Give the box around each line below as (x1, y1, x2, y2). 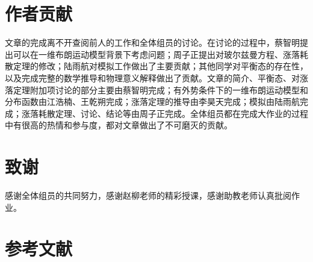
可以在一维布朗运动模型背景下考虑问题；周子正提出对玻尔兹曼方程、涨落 (13, 48, 300, 60)
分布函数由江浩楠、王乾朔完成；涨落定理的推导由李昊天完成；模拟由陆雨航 (5, 95, 300, 108)
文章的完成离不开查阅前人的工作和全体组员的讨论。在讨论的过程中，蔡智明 (5, 36, 300, 49)
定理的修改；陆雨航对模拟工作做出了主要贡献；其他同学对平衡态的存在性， (13, 60, 308, 72)
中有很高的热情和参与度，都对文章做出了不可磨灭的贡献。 (5, 119, 232, 131)
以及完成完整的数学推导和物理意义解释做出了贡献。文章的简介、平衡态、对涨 (5, 71, 308, 84)
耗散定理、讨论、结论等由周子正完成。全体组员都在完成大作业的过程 (38, 107, 308, 119)
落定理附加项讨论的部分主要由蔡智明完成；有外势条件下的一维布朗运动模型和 (5, 83, 308, 96)
